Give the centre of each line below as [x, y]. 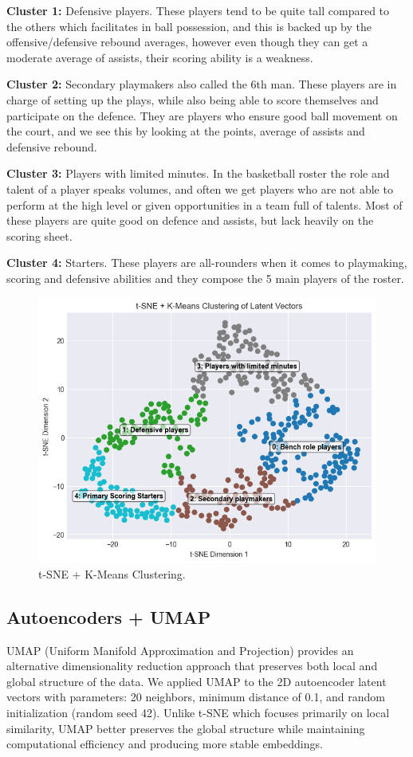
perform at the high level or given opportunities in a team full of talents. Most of [205, 204]
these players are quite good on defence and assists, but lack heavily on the [190, 220]
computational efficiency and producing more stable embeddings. [165, 744]
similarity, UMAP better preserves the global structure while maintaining [186, 728]
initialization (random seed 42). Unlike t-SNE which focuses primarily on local [198, 713]
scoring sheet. [39, 235]
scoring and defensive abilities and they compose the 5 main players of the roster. [205, 278]
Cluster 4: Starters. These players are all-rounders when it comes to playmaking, [207, 263]
